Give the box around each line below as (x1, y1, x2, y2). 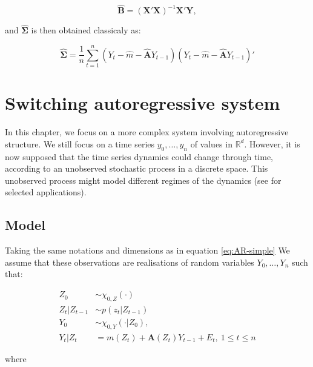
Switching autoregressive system (5, 90, 280, 115)
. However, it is (244, 137, 300, 150)
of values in (190, 137, 232, 150)
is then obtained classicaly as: (31, 24, 141, 36)
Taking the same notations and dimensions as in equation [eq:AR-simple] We (5, 244, 290, 257)
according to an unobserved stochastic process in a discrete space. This (5, 162, 268, 175)
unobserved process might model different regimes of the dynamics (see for (5, 173, 282, 186)
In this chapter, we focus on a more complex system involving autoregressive (5, 126, 289, 138)
